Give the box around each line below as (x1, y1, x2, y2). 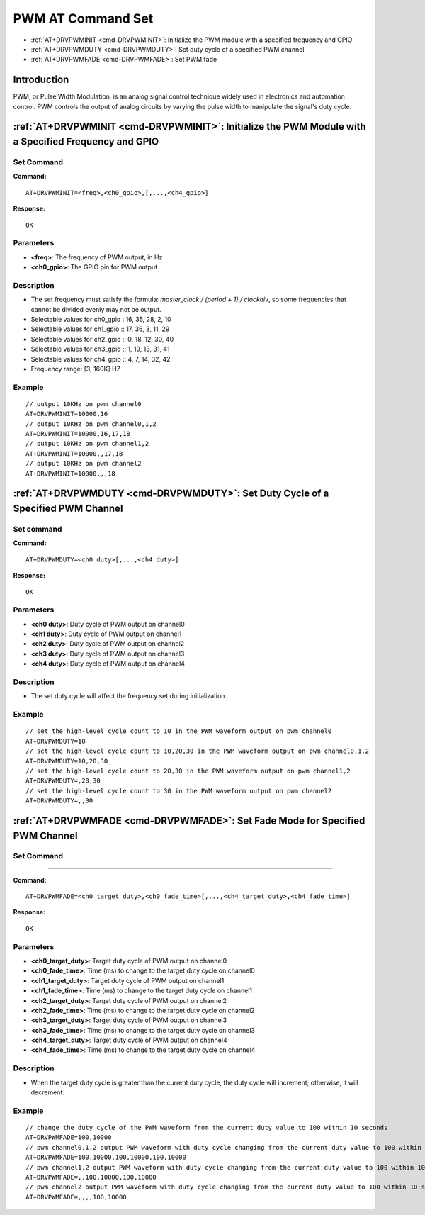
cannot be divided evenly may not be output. (30, 305, 162, 313)
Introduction (13, 74, 69, 86)
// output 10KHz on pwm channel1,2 (25, 439, 149, 448)
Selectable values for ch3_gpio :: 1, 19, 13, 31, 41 (30, 345, 170, 354)
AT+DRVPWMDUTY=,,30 (25, 797, 93, 805)
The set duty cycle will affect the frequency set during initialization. (30, 692, 227, 700)
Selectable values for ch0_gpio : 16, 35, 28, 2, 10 (30, 315, 171, 323)
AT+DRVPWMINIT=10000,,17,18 (25, 449, 123, 457)
